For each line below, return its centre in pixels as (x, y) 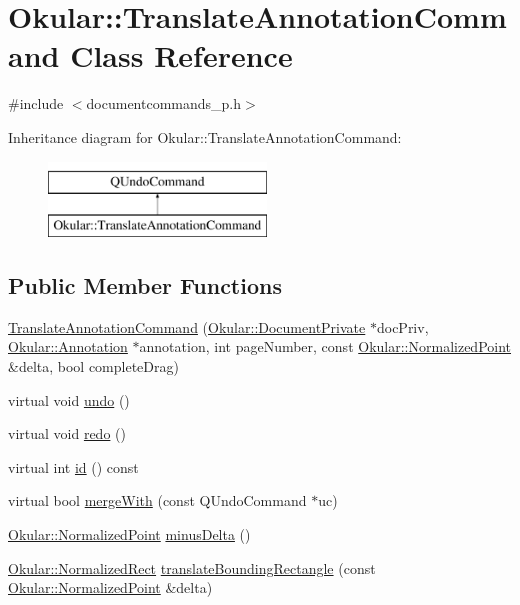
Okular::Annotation (68, 346)
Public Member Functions (145, 285)
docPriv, (402, 326)
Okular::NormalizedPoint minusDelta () (129, 534)
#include (36, 103)
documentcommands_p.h (164, 103)
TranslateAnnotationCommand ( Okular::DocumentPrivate (187, 326)
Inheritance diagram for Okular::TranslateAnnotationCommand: (205, 136)
